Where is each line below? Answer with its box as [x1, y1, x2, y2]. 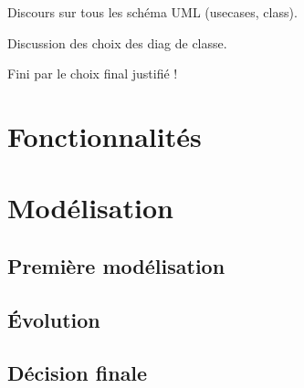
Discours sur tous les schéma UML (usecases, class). [7, 3, 298, 21]
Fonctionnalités [7, 117, 202, 154]
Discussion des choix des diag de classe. [7, 33, 227, 52]
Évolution [7, 305, 100, 333]
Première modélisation [7, 251, 225, 279]
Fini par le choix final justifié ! [7, 64, 178, 83]
